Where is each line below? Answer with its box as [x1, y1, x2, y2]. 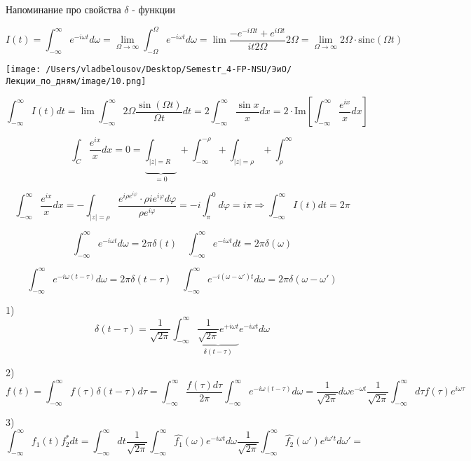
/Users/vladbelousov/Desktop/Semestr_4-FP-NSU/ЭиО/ [46, 64, 292, 74]
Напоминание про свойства [6, 2, 121, 16]
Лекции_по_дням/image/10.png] [6, 76, 146, 86]
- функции [132, 2, 175, 16]
